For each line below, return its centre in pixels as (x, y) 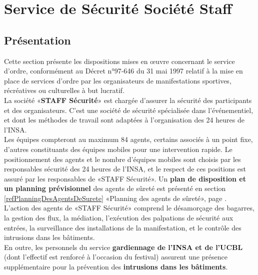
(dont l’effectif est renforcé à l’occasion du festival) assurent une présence (116, 257)
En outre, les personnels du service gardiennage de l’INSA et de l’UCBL (123, 247)
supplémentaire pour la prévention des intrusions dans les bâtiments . (116, 267)
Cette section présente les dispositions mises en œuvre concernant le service (119, 61)
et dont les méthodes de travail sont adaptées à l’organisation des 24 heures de (124, 120)
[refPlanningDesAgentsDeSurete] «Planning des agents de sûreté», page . (115, 198)
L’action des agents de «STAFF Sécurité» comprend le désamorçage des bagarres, (129, 208)
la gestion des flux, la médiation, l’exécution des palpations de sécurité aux (119, 218)
